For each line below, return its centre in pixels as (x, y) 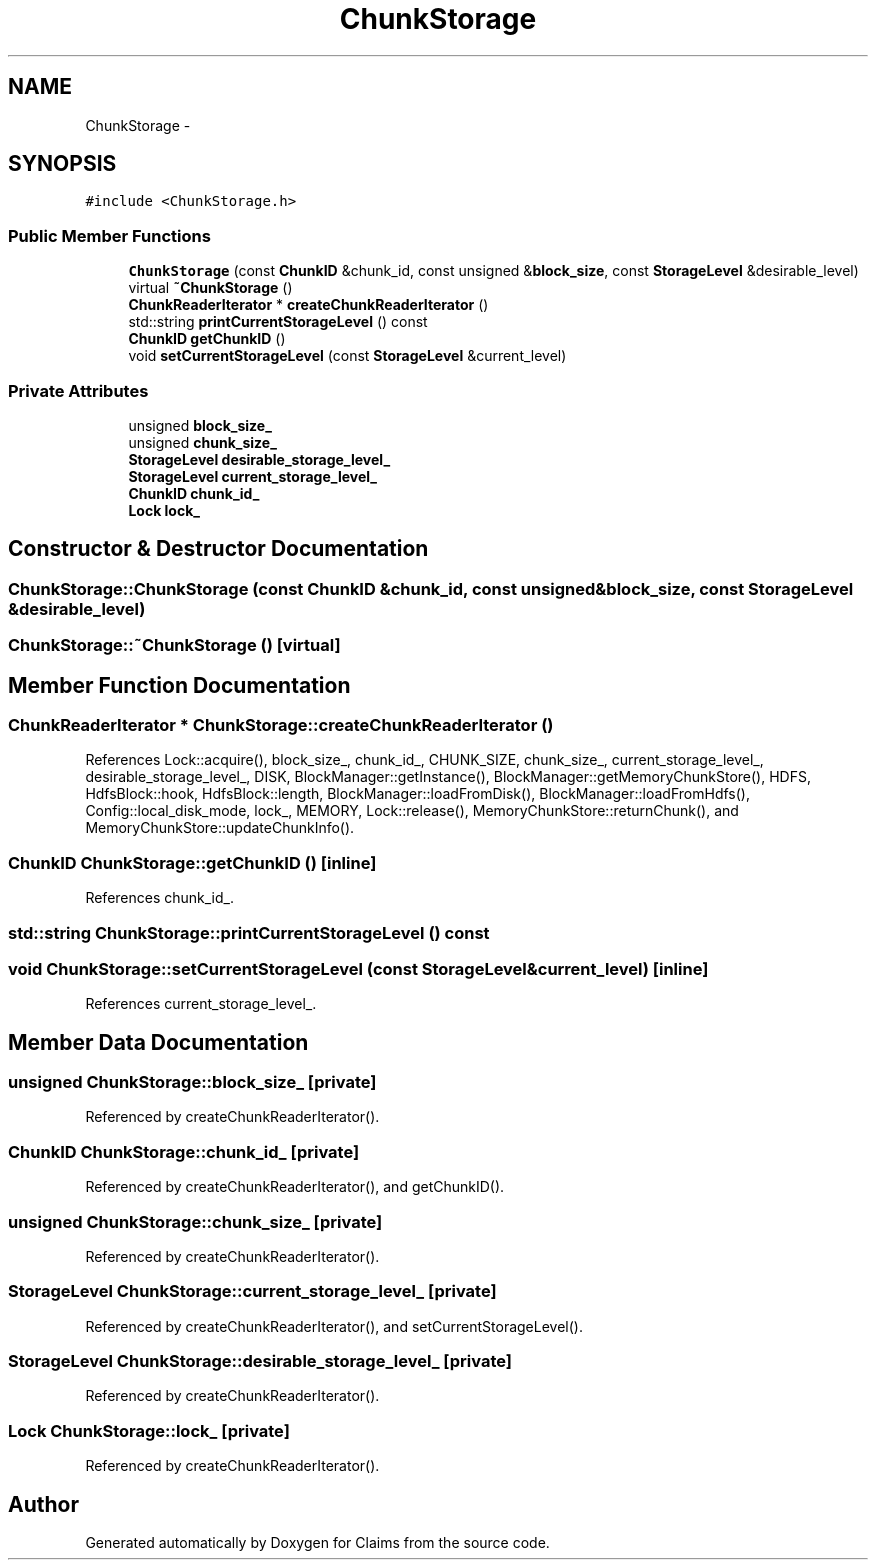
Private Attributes (78, 390)
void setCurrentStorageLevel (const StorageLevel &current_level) (347, 356)
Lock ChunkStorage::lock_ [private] (149, 1430)
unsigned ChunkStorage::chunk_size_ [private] (195, 1221)
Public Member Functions (109, 235)
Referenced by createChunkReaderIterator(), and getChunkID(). (295, 1187)
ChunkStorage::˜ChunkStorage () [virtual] (174, 645)
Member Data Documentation (158, 1042)
